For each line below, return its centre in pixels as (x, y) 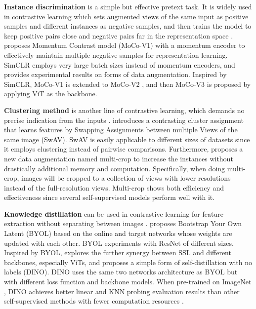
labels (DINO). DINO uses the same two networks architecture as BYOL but (121, 272)
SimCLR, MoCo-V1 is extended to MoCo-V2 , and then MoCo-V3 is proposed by (128, 84)
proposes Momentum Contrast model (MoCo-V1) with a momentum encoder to (125, 45)
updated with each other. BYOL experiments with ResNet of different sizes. (119, 243)
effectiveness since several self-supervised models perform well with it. (109, 197)
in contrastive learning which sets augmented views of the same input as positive (126, 16)
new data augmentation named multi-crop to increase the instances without (119, 158)
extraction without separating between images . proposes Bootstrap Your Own (123, 223)
